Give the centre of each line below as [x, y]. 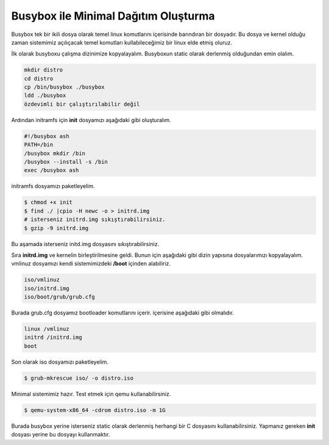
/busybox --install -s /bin [66, 162]
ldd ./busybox [45, 96]
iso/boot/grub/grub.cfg [60, 297]
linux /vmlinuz [47, 329]
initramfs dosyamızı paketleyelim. [53, 186]
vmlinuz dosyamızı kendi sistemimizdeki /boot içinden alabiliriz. [91, 264]
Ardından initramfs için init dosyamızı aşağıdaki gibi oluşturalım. [91, 120]
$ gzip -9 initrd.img [56, 228]
